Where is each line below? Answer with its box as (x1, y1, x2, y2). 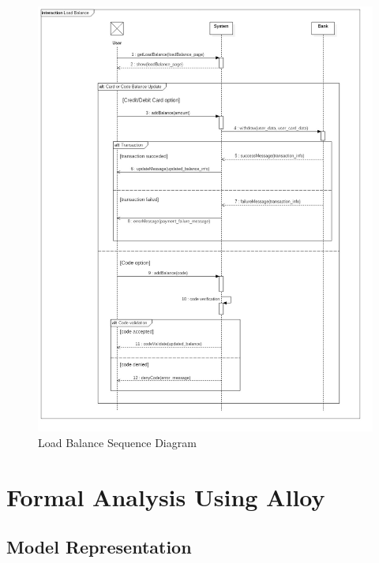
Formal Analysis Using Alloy (6, 480, 325, 513)
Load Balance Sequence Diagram (38, 434, 197, 450)
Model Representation (6, 535, 192, 559)
